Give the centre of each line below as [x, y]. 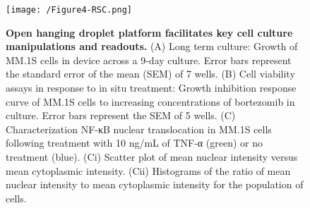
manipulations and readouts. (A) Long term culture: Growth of [152, 46]
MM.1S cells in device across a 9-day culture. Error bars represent [149, 60]
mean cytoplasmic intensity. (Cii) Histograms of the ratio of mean [148, 170]
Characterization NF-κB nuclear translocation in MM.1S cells [139, 129]
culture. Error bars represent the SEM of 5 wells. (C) [121, 115]
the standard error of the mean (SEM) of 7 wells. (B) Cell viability [150, 74]
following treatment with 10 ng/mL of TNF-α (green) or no [135, 143]
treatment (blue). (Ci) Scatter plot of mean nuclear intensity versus [152, 157]
